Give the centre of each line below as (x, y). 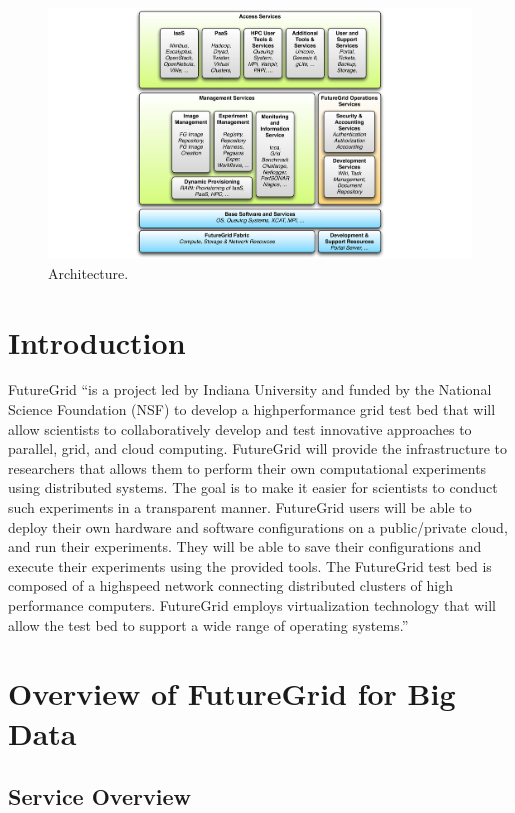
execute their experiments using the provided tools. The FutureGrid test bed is (250, 565)
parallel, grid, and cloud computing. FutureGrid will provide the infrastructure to (257, 448)
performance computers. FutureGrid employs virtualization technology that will (252, 605)
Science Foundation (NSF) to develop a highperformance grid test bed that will (252, 409)
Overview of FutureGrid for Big (232, 693)
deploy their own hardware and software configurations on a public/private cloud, (258, 526)
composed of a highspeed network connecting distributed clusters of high (231, 585)
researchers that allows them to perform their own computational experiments (247, 467)
